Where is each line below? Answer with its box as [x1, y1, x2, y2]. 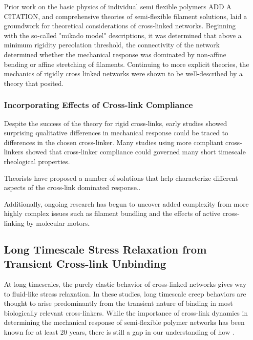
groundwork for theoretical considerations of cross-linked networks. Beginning [4, 21, 236, 31]
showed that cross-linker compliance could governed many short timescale [25, 147, 246, 157]
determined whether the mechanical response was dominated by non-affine [4, 49, 226, 59]
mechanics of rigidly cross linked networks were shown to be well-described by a [4, 68, 243, 79]
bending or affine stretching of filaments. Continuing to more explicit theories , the [4, 59, 249, 69]
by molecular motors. [26, 217, 90, 228]
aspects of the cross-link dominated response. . [4, 182, 141, 192]
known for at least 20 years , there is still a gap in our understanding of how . [4, 327, 234, 337]
